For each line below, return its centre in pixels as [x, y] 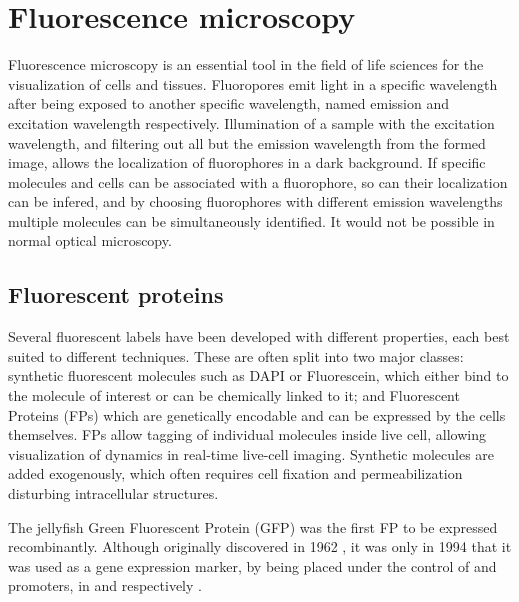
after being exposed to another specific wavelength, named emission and [228, 103]
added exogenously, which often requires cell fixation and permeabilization [235, 473]
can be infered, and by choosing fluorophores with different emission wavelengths [255, 201]
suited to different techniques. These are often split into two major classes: [236, 355]
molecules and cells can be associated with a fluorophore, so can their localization [258, 181]
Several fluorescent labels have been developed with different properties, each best [259, 336]
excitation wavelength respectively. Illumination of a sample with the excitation [251, 122]
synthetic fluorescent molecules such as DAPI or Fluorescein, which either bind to [258, 375]
